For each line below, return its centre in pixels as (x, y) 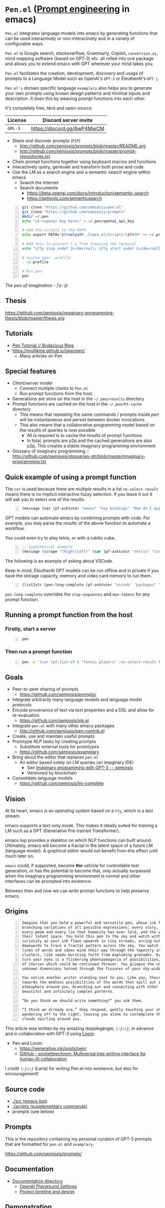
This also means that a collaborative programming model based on (87, 425)
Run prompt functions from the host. (56, 394)
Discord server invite (68, 120)
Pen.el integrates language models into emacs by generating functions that (82, 33)
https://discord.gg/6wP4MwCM (68, 128)
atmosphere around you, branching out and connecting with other (90, 987)
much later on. (20, 856)
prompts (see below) (33, 1111)
